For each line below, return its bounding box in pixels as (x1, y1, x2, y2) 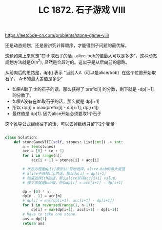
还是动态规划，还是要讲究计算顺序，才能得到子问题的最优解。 (5, 43, 129, 48)
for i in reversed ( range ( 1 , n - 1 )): (22, 203, 95, 208)
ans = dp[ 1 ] (22, 216, 47, 221)
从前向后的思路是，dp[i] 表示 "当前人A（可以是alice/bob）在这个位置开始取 (5, 69, 156, 75)
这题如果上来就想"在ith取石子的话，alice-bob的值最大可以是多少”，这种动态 (5, 53, 157, 59)
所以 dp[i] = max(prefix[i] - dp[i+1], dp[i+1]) (12, 104, 99, 110)
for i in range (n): (22, 153, 62, 158)
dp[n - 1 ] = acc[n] (22, 194, 62, 199)
